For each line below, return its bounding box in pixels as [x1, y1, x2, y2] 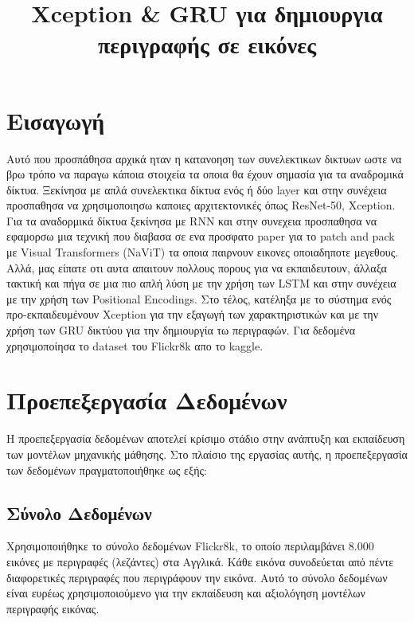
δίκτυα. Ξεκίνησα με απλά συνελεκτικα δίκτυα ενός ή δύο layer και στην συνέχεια [6, 181, 387, 198]
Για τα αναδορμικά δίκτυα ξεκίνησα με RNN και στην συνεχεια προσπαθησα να [6, 212, 377, 229]
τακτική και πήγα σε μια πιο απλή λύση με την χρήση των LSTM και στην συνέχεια [6, 275, 396, 291]
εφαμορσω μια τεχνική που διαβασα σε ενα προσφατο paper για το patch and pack [6, 228, 395, 244]
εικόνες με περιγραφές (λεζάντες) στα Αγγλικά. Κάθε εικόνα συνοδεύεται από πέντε [6, 553, 394, 569]
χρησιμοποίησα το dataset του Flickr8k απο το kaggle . [6, 337, 264, 354]
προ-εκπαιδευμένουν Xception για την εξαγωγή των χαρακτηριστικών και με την [6, 306, 379, 323]
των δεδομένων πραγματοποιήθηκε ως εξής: [6, 461, 207, 478]
